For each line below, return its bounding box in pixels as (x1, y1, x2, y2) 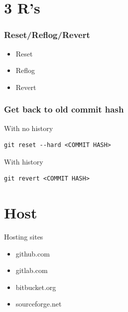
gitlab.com (15, 265, 48, 275)
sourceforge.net (15, 298, 62, 309)
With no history (4, 122, 53, 133)
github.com (15, 248, 50, 258)
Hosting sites (4, 231, 43, 242)
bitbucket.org (15, 281, 56, 292)
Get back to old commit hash (4, 103, 124, 115)
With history (4, 156, 43, 166)
